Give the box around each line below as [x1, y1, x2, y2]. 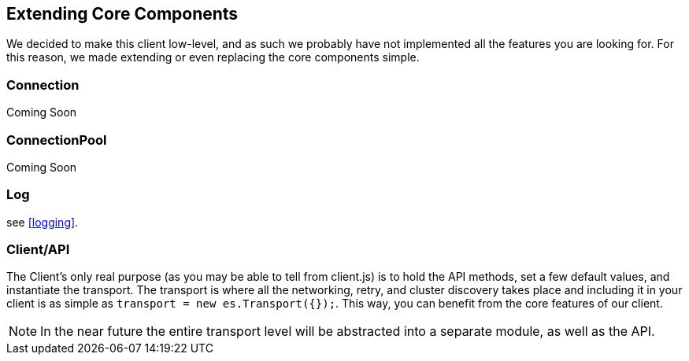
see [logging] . [6, 215, 79, 229]
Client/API [6, 241, 70, 258]
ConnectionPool [6, 131, 107, 148]
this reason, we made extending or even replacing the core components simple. [6, 50, 420, 64]
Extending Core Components [6, 4, 239, 24]
